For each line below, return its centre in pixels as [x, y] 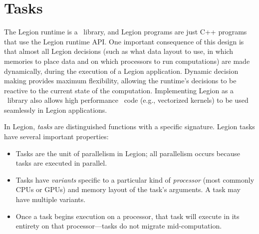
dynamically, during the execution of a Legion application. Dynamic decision [121, 71]
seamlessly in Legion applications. [56, 110]
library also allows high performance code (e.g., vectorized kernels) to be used [128, 100]
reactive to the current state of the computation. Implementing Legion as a [119, 90]
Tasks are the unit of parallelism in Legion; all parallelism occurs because [128, 153]
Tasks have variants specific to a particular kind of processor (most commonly [135, 179]
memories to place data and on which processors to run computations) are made [127, 61]
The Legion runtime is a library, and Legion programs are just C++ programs [126, 32]
